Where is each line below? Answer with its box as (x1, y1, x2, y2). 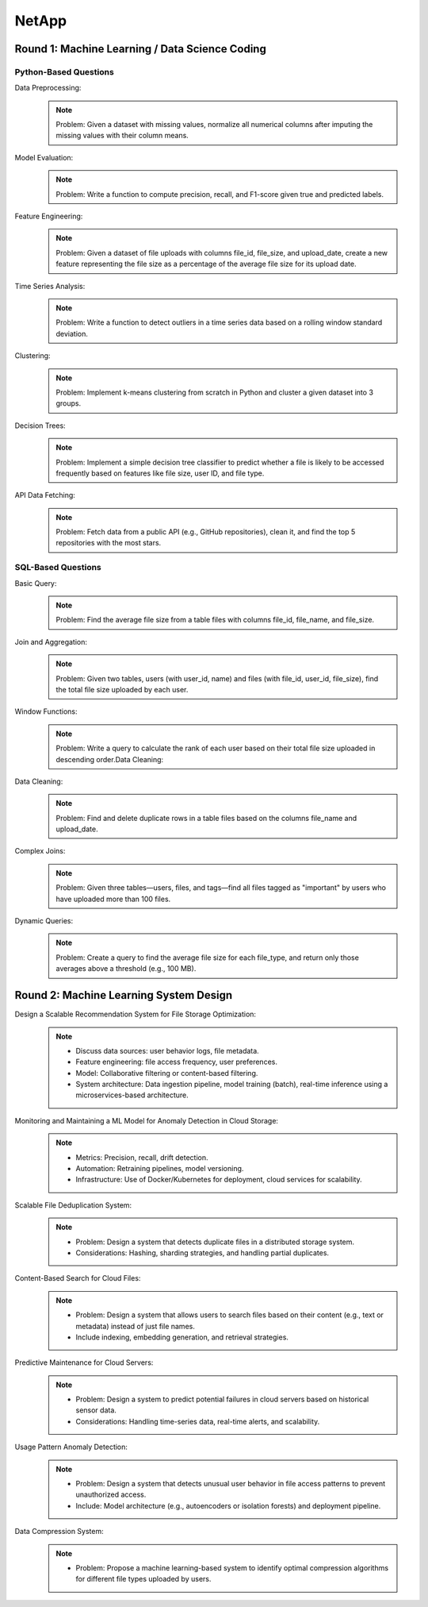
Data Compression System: (14, 1527, 104, 1536)
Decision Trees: (14, 421, 67, 430)
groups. (55, 399, 82, 408)
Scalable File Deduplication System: (14, 1200, 132, 1210)
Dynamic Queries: (14, 916, 74, 926)
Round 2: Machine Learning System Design (14, 988, 233, 1002)
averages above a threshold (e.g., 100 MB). (55, 964, 197, 973)
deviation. (55, 329, 89, 338)
